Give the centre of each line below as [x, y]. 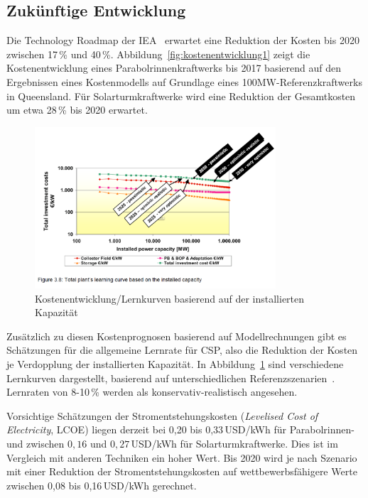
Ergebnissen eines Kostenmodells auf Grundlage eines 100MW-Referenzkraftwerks [184, 81]
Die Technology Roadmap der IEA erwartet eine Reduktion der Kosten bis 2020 [183, 40]
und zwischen [36, 443]
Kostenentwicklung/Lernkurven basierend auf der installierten [170, 298]
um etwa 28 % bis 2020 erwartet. [77, 110]
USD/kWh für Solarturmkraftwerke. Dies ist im [234, 443]
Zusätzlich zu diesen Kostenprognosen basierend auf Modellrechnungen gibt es [177, 336]
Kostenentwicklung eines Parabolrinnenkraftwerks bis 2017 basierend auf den [174, 68]
